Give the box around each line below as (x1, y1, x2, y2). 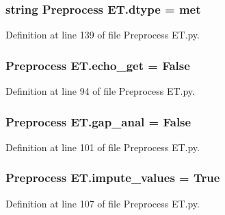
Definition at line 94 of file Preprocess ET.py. (5, 84, 195, 98)
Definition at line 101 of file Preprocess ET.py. (5, 139, 200, 154)
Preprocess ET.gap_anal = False (5, 113, 191, 130)
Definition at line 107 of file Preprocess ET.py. (5, 196, 200, 210)
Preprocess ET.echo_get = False (5, 56, 190, 73)
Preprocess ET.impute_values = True (5, 169, 220, 186)
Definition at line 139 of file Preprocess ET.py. (5, 27, 200, 42)
